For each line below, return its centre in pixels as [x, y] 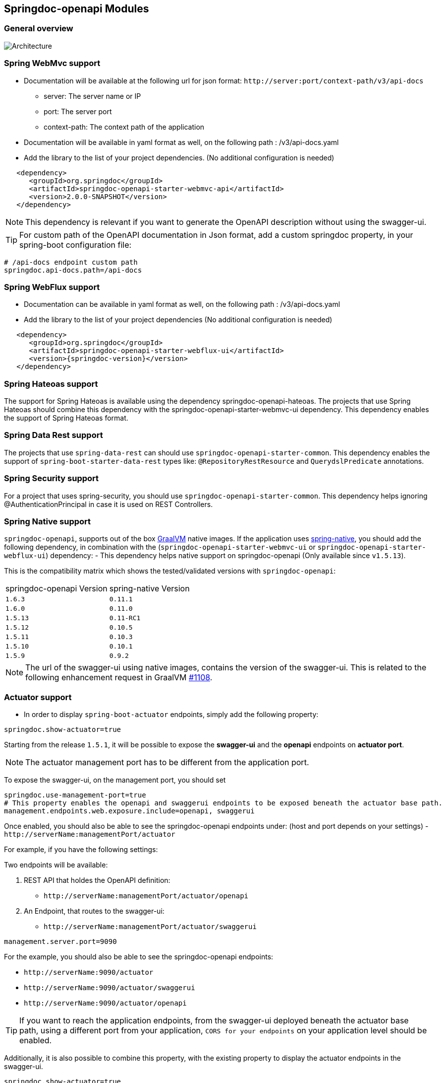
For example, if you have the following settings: [81, 850]
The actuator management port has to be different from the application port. [167, 762]
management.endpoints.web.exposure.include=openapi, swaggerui [129, 811]
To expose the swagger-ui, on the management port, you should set [115, 780]
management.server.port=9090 [60, 942]
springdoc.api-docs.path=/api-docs [73, 270]
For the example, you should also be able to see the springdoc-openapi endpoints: [139, 957]
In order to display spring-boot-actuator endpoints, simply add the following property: [171, 715]
